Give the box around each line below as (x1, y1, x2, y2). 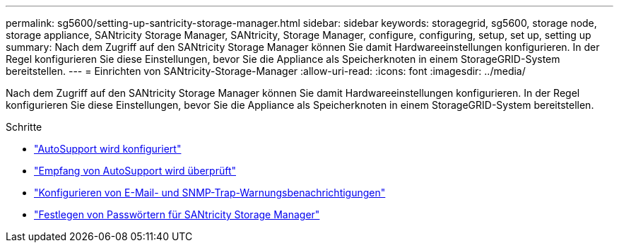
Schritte (6, 121, 42, 133)
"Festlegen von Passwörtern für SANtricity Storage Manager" (34, 208, 320, 220)
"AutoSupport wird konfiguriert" (34, 143, 182, 155)
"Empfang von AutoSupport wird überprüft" (34, 165, 236, 177)
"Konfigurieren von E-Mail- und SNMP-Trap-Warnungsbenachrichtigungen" (34, 187, 386, 199)
